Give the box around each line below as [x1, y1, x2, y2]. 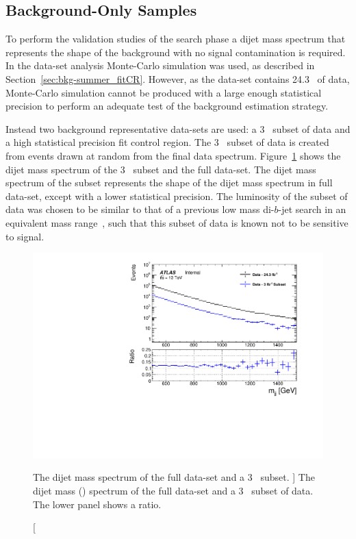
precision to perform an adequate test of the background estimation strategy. [5, 99, 329, 113]
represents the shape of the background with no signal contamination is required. [5, 45, 346, 59]
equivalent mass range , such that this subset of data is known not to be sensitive [5, 215, 348, 229]
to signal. [5, 229, 44, 243]
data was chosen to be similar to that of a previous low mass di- [5, 202, 275, 216]
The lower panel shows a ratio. [33, 497, 162, 511]
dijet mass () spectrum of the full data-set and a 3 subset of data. [33, 483, 314, 497]
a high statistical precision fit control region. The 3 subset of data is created [5, 135, 329, 149]
